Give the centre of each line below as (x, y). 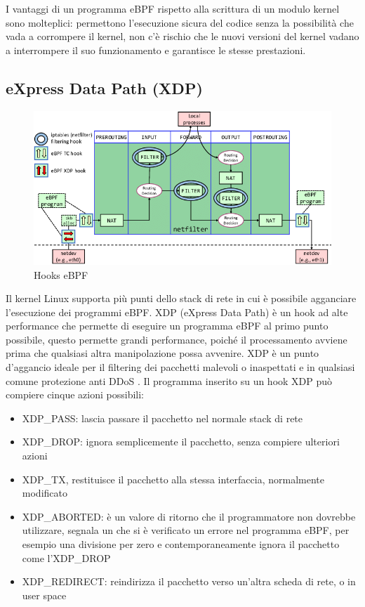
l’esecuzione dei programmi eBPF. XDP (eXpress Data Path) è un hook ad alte (177, 312)
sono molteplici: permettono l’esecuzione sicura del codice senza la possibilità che (180, 22)
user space (44, 595)
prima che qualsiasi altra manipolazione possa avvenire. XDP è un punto (162, 353)
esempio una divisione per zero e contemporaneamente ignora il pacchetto (181, 544)
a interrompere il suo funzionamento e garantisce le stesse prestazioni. (156, 50)
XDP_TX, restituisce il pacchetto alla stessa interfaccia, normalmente (173, 479)
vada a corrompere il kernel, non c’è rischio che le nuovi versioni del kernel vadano (182, 36)
